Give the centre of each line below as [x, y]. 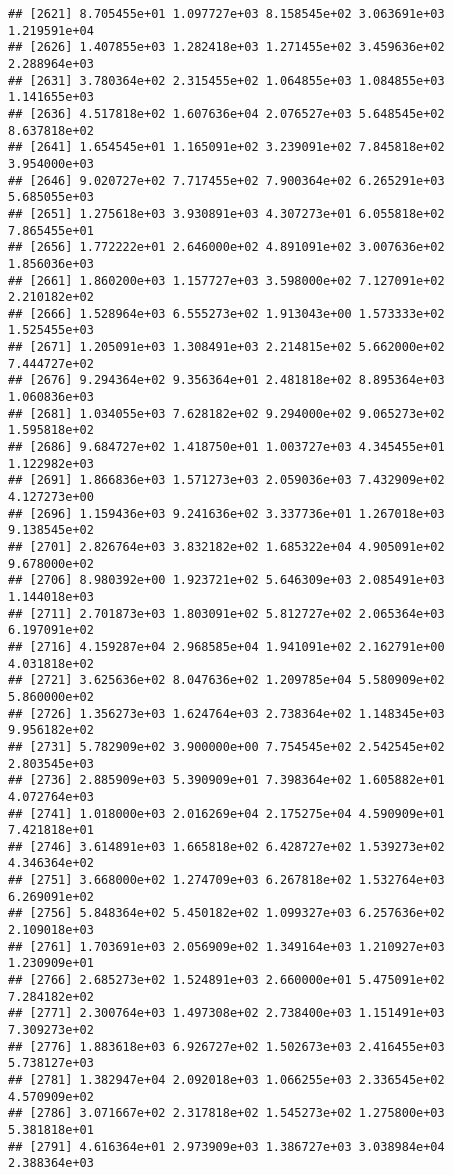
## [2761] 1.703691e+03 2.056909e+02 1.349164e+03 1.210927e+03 [226, 946]
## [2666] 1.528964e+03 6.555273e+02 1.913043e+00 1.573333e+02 [226, 313]
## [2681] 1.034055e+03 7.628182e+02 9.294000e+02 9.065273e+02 [226, 413]
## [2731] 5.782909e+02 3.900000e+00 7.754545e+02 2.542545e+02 [226, 746]
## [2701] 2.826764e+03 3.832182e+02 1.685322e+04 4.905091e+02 [226, 547]
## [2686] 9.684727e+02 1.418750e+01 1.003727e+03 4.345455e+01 [226, 447]
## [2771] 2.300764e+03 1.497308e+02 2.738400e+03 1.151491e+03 [226, 1013]
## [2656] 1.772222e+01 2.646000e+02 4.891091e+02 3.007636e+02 [226, 247]
